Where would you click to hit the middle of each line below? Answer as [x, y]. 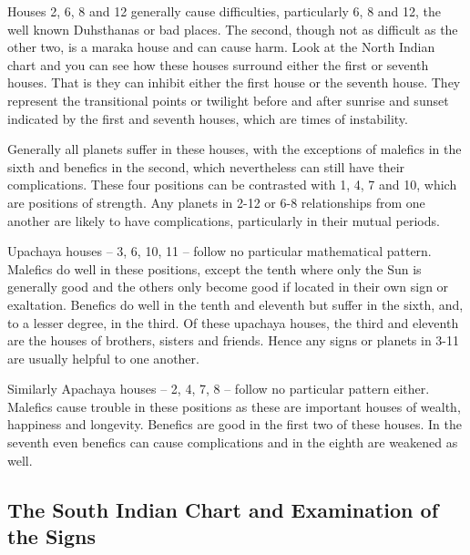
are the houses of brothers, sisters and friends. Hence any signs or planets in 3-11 [234, 340]
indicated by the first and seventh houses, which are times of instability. [208, 118]
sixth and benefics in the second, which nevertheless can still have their [206, 166]
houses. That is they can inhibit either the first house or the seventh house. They [234, 82]
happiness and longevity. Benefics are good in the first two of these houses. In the [235, 424]
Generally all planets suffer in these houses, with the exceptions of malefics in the [235, 149]
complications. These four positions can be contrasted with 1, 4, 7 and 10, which [232, 185]
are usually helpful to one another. [103, 358]
